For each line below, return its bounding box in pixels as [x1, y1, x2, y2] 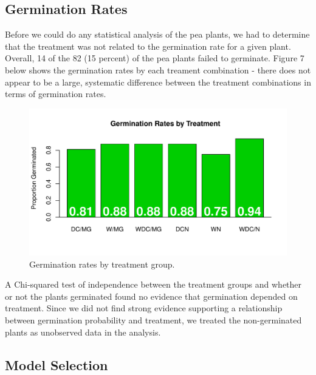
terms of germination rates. [5, 87, 106, 100]
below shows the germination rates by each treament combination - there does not [5, 63, 311, 76]
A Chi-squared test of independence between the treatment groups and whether [5, 278, 302, 291]
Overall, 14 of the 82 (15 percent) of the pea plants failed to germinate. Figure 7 [5, 52, 304, 64]
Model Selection [5, 355, 108, 374]
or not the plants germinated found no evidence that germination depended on [5, 289, 298, 302]
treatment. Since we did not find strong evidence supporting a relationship [5, 302, 283, 314]
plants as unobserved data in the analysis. [5, 325, 161, 338]
